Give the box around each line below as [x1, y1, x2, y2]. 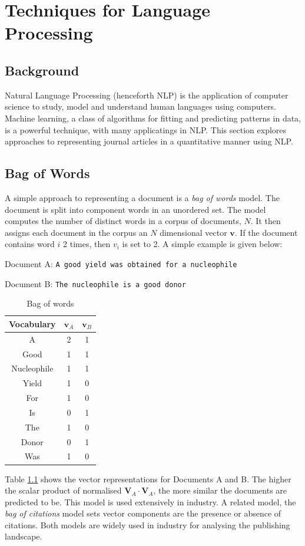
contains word [5, 238, 55, 250]
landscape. [5, 530, 42, 542]
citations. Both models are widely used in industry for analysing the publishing [5, 518, 290, 531]
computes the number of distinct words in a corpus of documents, [5, 215, 241, 227]
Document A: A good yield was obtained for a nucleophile [5, 257, 237, 269]
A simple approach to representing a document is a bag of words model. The [5, 191, 280, 203]
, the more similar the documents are [153, 484, 287, 496]
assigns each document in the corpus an [5, 226, 148, 238]
